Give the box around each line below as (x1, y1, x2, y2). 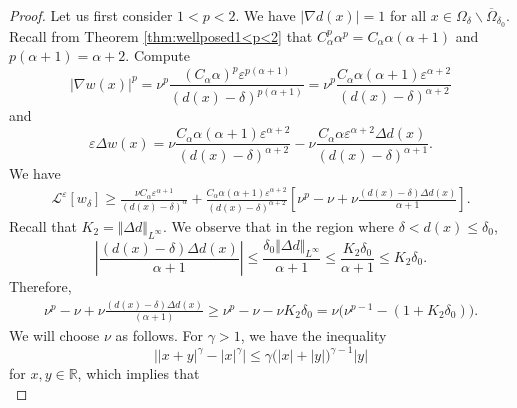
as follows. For (115, 325, 204, 346)
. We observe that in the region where (162, 215, 395, 236)
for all (389, 5, 427, 25)
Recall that (9, 215, 77, 236)
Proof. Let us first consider (9, 5, 173, 25)
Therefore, (9, 276, 72, 297)
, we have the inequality (240, 325, 387, 346)
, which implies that (77, 363, 200, 384)
